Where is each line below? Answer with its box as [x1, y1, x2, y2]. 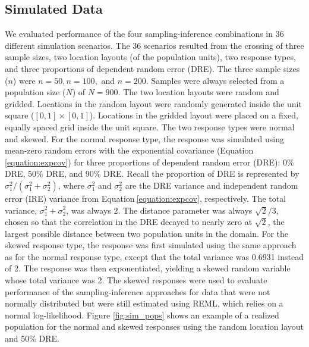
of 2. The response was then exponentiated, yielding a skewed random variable [5, 262, 291, 274]
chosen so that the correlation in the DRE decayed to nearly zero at [5, 215, 253, 228]
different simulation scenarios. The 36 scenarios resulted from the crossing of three [5, 39, 304, 51]
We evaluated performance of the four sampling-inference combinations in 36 [5, 27, 284, 40]
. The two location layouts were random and [118, 86, 279, 98]
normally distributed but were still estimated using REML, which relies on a [5, 297, 283, 310]
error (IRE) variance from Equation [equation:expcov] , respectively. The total [5, 192, 286, 204]
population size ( [5, 86, 66, 98]
